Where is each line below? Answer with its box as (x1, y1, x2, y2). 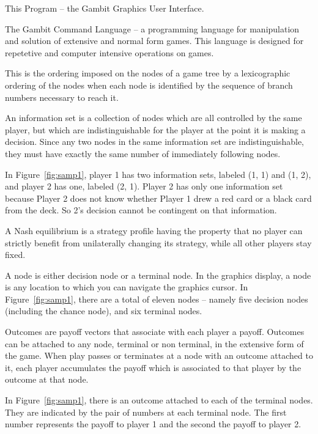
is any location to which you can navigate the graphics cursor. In (5, 281, 248, 293)
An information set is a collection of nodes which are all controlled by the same (5, 111, 302, 124)
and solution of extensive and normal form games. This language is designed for (5, 34, 304, 47)
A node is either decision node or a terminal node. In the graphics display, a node (5, 268, 311, 281)
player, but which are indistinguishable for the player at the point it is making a (5, 123, 306, 136)
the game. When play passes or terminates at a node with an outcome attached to (5, 349, 313, 362)
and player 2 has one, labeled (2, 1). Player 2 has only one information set (5, 180, 283, 193)
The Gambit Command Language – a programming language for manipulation (5, 22, 300, 35)
